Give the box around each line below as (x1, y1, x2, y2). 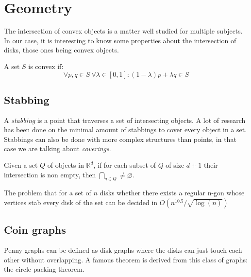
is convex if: (28, 61, 64, 71)
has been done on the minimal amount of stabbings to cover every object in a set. (4, 124, 247, 135)
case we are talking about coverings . (4, 143, 111, 154)
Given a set (4, 160, 38, 170)
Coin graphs (4, 222, 66, 237)
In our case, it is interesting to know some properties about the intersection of (4, 35, 236, 45)
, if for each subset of (93, 160, 156, 170)
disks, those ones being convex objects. (4, 45, 119, 55)
